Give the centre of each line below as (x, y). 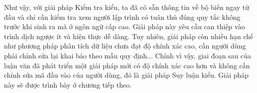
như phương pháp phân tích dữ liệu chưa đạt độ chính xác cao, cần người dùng (125, 46)
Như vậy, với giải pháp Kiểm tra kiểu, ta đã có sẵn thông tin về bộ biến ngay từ (127, 7)
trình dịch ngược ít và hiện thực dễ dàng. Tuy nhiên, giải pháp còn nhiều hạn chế (129, 36)
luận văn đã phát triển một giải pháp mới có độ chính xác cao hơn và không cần (127, 65)
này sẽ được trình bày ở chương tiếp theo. (68, 84)
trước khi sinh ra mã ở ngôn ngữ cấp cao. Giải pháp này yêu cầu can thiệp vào (125, 26)
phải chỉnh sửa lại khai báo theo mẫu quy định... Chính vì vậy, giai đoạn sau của (128, 55)
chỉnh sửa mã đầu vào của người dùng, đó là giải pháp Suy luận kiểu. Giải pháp (127, 75)
